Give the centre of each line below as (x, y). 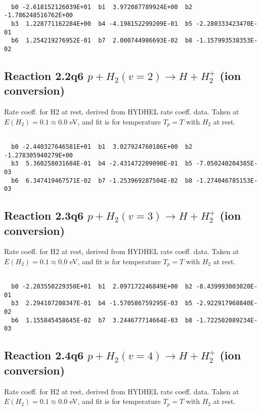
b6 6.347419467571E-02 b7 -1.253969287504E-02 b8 (102, 180)
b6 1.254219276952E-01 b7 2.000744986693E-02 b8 (102, 41)
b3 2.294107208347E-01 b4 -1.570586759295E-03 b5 (102, 303)
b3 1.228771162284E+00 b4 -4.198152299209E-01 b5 (102, 24)
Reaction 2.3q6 (44, 215)
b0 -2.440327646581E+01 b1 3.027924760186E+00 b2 (102, 147)
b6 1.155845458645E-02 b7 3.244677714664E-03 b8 (102, 320)
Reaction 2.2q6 (44, 75)
